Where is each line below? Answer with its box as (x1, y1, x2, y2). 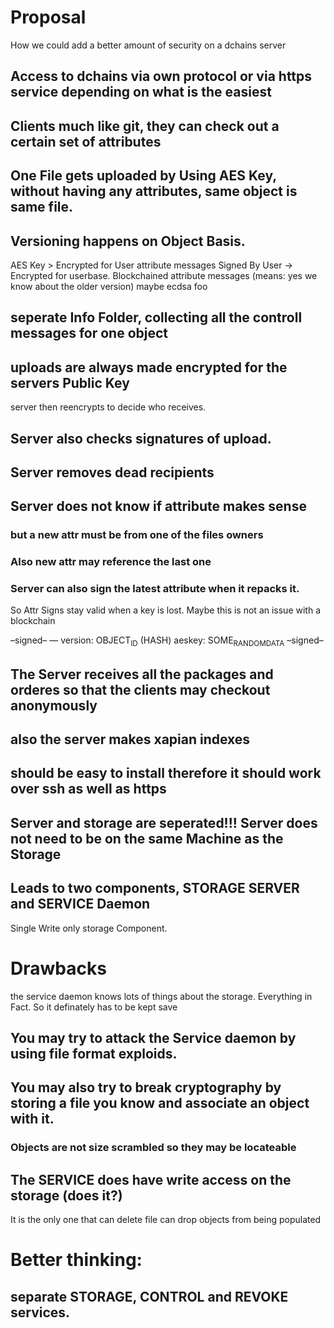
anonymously (10, 697, 98, 714)
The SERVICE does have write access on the (10, 1171, 292, 1188)
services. (10, 1304, 71, 1321)
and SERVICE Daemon (10, 896, 151, 913)
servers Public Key (10, 374, 130, 391)
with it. (10, 1111, 55, 1128)
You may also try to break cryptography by (10, 1079, 282, 1096)
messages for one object (10, 325, 169, 342)
